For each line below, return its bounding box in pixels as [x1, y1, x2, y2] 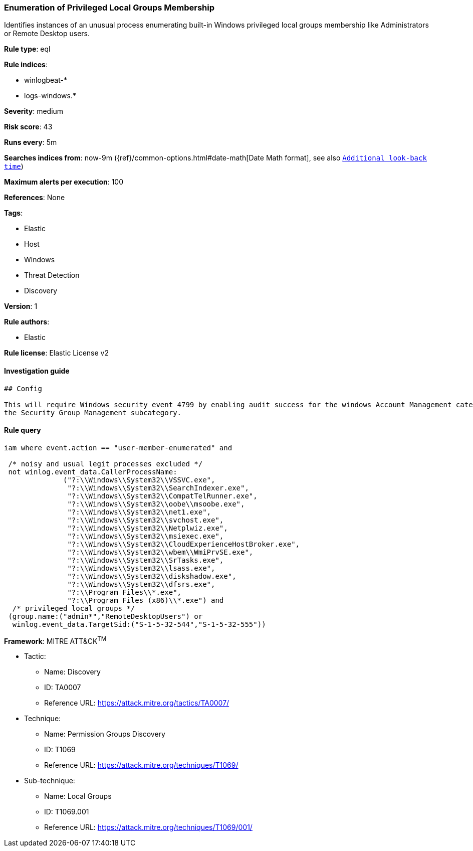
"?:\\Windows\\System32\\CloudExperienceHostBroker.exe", [67, 540, 300, 548]
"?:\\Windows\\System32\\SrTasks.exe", [67, 556, 224, 564]
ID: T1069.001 [44, 807, 89, 816]
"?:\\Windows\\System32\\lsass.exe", [67, 564, 215, 572]
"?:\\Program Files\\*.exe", [67, 588, 182, 596]
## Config [4, 384, 42, 393]
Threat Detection [24, 271, 80, 280]
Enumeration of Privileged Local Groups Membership [4, 3, 215, 13]
